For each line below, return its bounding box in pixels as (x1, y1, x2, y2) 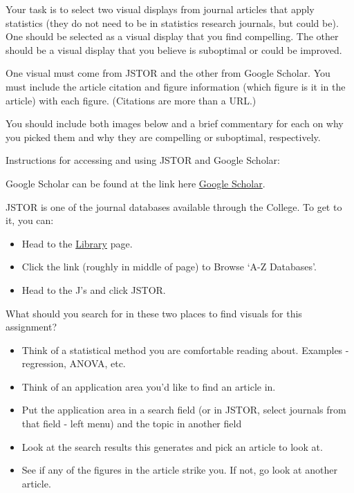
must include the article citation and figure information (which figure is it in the (6, 79, 346, 93)
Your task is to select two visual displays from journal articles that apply (6, 2, 315, 16)
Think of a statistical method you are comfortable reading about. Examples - (21, 342, 349, 357)
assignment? (6, 319, 57, 334)
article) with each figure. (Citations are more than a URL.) (6, 93, 257, 107)
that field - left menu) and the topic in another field (21, 416, 242, 431)
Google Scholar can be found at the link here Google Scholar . (6, 176, 265, 190)
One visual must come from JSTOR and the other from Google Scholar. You (6, 66, 330, 80)
